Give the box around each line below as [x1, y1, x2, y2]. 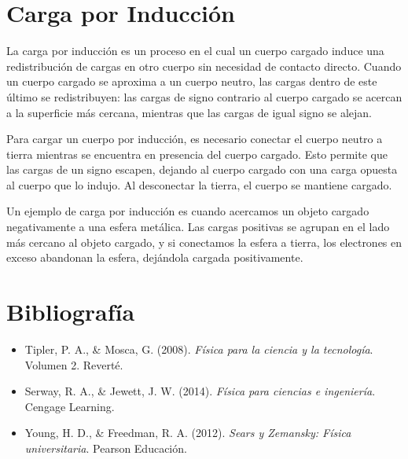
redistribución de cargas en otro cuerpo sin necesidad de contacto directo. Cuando [6, 57, 402, 74]
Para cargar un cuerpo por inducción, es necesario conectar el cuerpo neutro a [6, 130, 383, 147]
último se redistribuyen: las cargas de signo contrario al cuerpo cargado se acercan [6, 88, 402, 105]
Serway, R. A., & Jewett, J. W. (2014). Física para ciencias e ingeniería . [24, 383, 376, 399]
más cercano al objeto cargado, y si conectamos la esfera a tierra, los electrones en [6, 233, 402, 250]
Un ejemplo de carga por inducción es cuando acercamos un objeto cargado [6, 203, 369, 219]
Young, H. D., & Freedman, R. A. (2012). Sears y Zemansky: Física [24, 424, 351, 441]
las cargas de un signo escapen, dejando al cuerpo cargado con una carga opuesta [6, 161, 398, 178]
